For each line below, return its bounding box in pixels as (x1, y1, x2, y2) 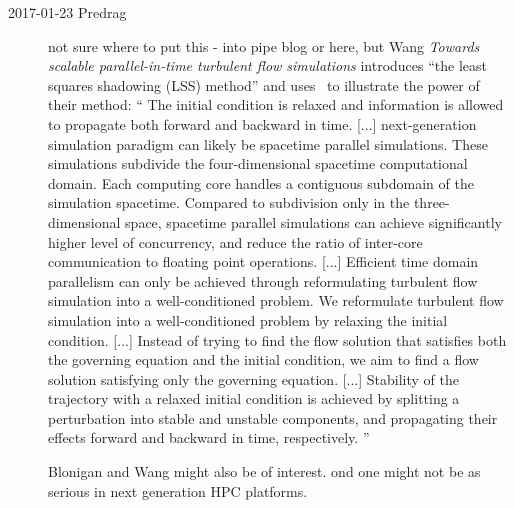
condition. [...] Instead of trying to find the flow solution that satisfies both (48, 329, 507, 350)
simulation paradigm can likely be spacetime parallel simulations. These (48, 133, 488, 154)
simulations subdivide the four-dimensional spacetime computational (48, 153, 468, 174)
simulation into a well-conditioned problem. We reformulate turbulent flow (48, 290, 504, 311)
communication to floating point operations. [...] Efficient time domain (48, 251, 479, 272)
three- (413, 192, 450, 213)
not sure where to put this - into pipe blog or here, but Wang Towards (48, 35, 480, 56)
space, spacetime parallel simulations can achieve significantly (125, 211, 502, 232)
